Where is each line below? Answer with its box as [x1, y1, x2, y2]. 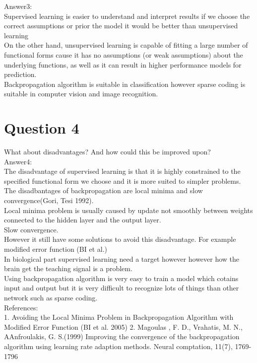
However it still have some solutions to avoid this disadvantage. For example [4, 234, 236, 244]
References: [4, 302, 38, 312]
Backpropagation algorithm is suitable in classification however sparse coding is [4, 78, 246, 89]
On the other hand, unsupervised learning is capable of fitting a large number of [4, 40, 248, 50]
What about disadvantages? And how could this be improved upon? [4, 146, 211, 157]
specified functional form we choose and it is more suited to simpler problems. [4, 175, 241, 186]
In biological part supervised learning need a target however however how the [4, 253, 240, 264]
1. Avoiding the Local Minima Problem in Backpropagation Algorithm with [4, 312, 234, 322]
